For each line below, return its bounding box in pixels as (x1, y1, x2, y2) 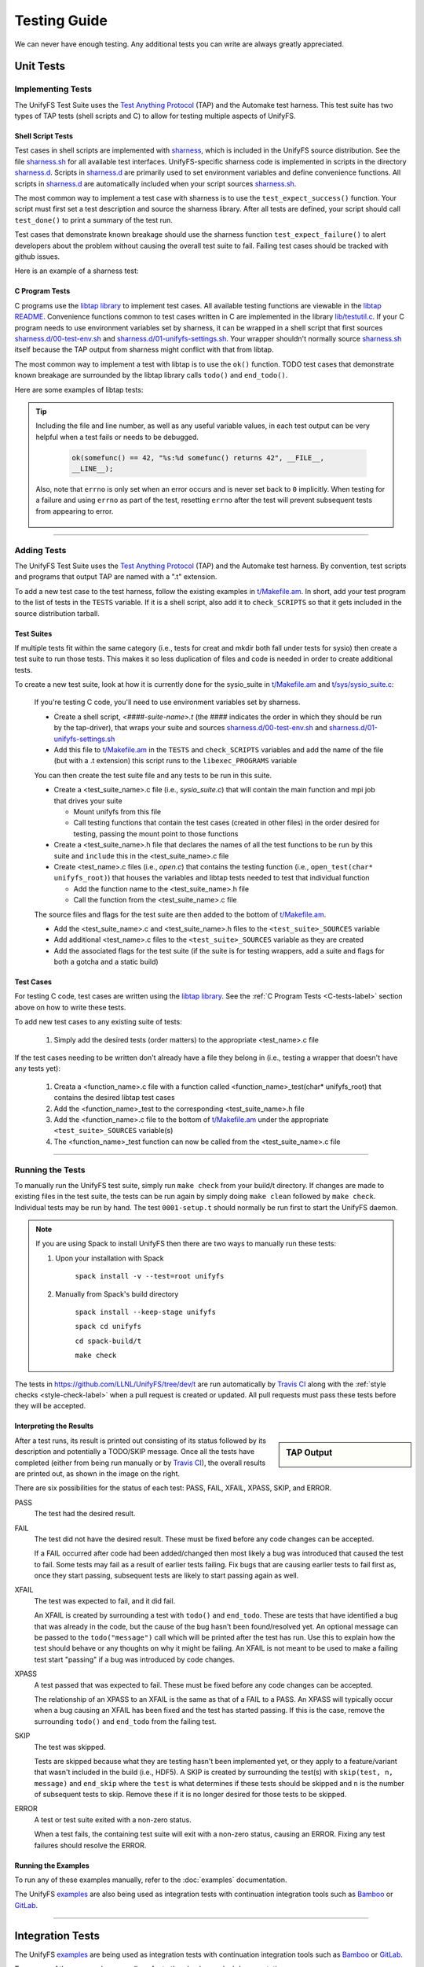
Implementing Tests (14, 83, 93, 94)
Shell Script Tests (14, 131, 74, 141)
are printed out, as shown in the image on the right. (14, 1468, 181, 1478)
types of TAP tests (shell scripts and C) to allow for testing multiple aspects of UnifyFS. (14, 111, 296, 121)
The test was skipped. (34, 1742, 106, 1751)
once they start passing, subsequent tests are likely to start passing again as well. (34, 1570, 299, 1581)
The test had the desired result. (34, 1509, 136, 1519)
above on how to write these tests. (14, 1002, 126, 1012)
